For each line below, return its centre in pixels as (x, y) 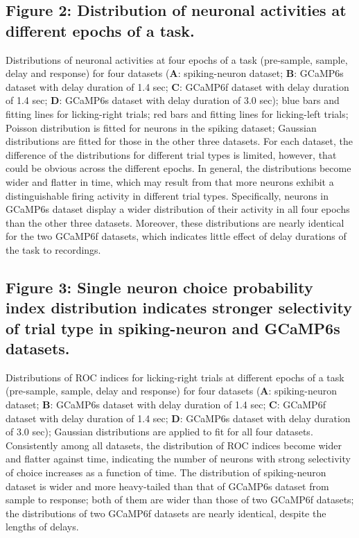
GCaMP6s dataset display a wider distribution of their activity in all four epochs (178, 209)
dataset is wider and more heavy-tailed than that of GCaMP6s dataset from (167, 486)
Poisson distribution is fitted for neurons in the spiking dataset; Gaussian (161, 127)
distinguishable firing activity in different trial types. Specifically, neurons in (167, 195)
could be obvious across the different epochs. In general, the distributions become (178, 168)
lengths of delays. (42, 527)
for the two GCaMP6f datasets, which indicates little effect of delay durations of (176, 236)
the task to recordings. (53, 249)
